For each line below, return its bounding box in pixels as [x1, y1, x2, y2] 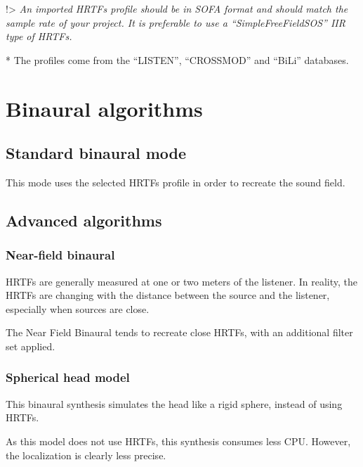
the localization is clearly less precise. [6, 447, 166, 462]
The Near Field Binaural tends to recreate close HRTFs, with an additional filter [6, 325, 353, 340]
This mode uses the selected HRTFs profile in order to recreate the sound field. [6, 174, 345, 189]
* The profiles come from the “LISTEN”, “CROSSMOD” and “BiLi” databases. [6, 52, 349, 67]
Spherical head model [6, 369, 130, 386]
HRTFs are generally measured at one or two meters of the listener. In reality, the [6, 274, 358, 288]
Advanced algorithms [6, 209, 162, 231]
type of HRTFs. [6, 29, 72, 44]
